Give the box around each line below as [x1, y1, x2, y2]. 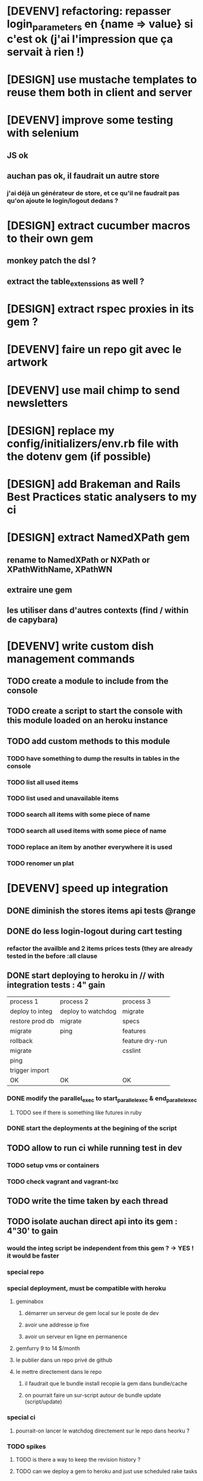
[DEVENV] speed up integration [7, 882, 169, 896]
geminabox [15, 1298, 44, 1305]
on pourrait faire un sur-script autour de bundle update [24, 1391, 162, 1399]
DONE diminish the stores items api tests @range [7, 905, 196, 915]
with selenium [7, 126, 79, 140]
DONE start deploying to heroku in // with [7, 971, 165, 981]
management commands [7, 652, 135, 665]
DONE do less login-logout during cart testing [7, 926, 182, 937]
